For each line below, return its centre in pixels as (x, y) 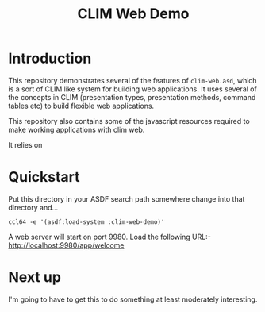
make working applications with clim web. (77, 129)
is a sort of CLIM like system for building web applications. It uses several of (133, 89)
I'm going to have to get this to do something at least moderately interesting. (133, 299)
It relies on (25, 144)
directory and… (33, 207)
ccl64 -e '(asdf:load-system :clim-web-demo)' (86, 222)
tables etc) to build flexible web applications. (81, 106)
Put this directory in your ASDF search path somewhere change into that (127, 198)
